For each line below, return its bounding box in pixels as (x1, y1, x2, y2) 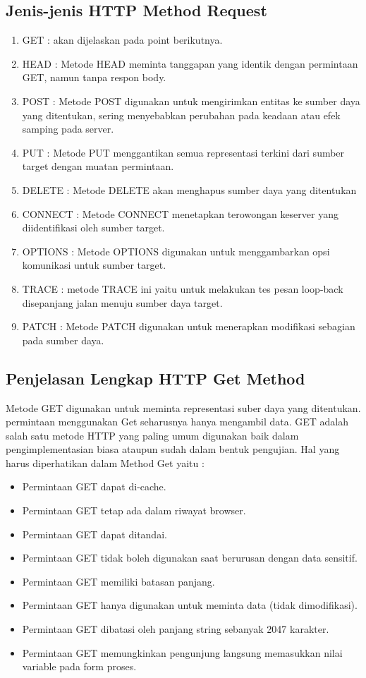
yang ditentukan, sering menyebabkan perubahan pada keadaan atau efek (22, 107, 341, 122)
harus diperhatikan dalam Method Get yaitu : (6, 455, 205, 470)
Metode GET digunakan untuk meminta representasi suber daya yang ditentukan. (6, 400, 361, 415)
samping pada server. (22, 121, 114, 136)
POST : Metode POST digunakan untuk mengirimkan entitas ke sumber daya (22, 93, 360, 108)
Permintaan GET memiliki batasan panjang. (22, 574, 215, 588)
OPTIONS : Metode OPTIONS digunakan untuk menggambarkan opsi (22, 243, 330, 258)
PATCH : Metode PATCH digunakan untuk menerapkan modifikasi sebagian (22, 319, 355, 334)
